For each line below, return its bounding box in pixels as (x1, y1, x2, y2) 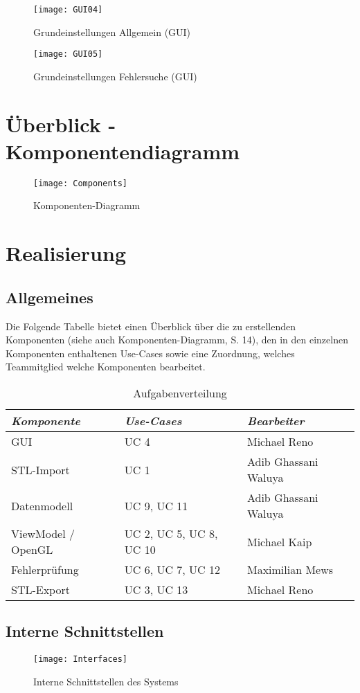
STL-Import (11, 461, 70, 478)
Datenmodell (11, 497, 73, 514)
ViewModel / (11, 525, 75, 542)
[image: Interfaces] (33, 654, 128, 665)
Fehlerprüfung (11, 561, 79, 578)
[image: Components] (33, 178, 128, 188)
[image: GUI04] (33, 5, 103, 15)
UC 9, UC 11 (124, 497, 188, 514)
